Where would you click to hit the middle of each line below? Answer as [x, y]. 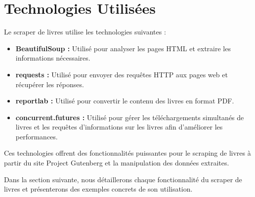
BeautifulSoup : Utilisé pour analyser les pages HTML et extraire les [123, 48]
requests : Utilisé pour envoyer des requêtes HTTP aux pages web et [122, 74]
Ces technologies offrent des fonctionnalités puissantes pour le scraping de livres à [127, 153]
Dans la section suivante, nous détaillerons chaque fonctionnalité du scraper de [123, 179]
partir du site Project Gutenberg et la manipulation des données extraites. [117, 163]
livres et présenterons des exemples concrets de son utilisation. [98, 189]
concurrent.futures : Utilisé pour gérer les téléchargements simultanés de [130, 117]
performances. [37, 136]
